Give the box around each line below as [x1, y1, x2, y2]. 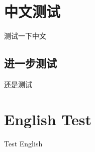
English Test [4, 108, 92, 129]
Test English [4, 138, 43, 148]
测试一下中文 [4, 30, 46, 41]
